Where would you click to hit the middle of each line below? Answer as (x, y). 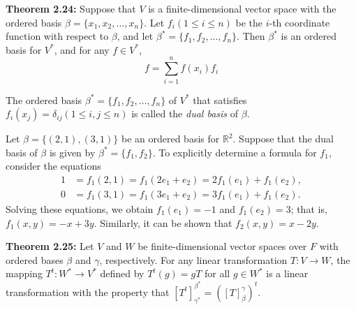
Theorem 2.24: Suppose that (71, 8)
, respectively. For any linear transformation (193, 259)
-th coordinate (299, 22)
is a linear (287, 273)
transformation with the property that (88, 291)
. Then (251, 36)
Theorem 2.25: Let (50, 246)
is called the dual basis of (185, 113)
